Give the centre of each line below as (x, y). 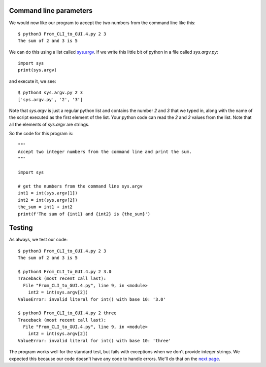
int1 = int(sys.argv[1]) (48, 193)
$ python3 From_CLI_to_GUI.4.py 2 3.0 (65, 272)
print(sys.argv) (37, 70)
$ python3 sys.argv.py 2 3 (50, 93)
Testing (21, 228)
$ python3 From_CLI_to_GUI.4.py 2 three (67, 313)
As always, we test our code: (38, 240)
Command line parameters (51, 11)
